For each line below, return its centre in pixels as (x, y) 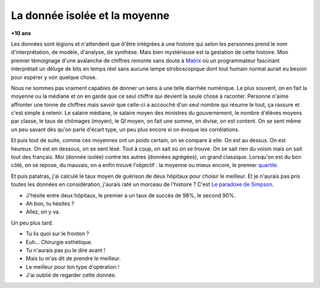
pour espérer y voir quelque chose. (54, 77)
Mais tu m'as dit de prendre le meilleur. (73, 258)
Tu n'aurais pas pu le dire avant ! (66, 250)
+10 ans (21, 33)
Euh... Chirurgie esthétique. (59, 242)
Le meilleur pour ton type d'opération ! (73, 267)
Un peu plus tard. (32, 223)
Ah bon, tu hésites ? (50, 203)
